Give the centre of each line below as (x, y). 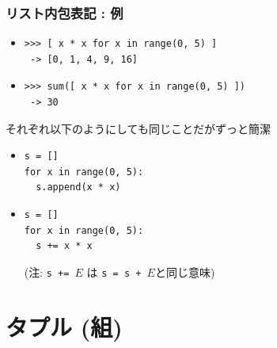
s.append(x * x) (78, 187)
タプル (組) (64, 326)
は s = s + (114, 272)
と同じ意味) (185, 272)
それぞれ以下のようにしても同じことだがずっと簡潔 (138, 128)
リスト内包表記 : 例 (65, 12)
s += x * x (64, 246)
